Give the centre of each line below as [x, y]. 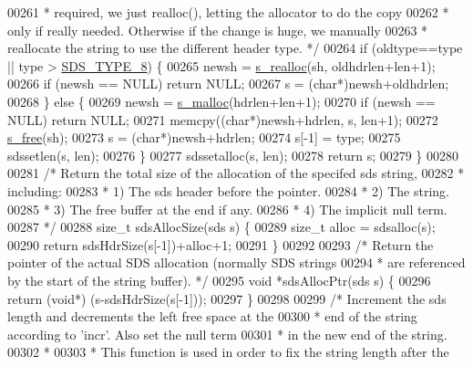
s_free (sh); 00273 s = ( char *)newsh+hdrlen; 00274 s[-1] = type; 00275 [204, 137]
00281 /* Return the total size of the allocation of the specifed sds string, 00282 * [236, 173]
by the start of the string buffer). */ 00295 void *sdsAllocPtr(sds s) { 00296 [219, 280]
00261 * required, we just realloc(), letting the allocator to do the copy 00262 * [228, 12]
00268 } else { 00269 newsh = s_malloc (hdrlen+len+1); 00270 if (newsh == [221, 101]
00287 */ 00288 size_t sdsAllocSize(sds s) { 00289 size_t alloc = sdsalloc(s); [221, 227]
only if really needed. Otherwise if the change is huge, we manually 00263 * [218, 30]
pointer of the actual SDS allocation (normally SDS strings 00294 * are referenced [236, 262]
